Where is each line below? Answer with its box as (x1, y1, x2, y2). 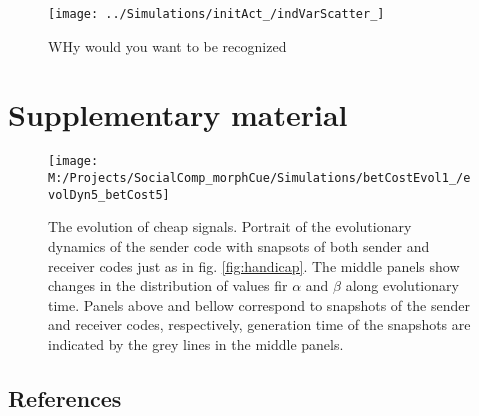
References (8, 382, 122, 413)
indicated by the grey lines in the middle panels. (48, 333, 344, 354)
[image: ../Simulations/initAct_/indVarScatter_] (48, 7, 385, 21)
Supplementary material (8, 94, 348, 135)
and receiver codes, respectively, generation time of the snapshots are (48, 314, 471, 335)
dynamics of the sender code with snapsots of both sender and (48, 235, 430, 256)
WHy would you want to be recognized (48, 35, 287, 56)
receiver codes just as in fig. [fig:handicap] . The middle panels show (48, 255, 460, 276)
